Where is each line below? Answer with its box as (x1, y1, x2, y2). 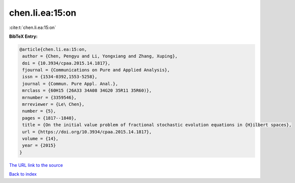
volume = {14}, (22, 136, 59, 141)
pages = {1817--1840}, (22, 115, 77, 121)
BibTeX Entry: (9, 33, 38, 39)
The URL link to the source (9, 162, 63, 168)
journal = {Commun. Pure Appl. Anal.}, (22, 81, 118, 86)
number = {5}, (22, 108, 56, 114)
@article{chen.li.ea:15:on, (19, 47, 87, 52)
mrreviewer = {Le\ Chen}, (22, 102, 85, 107)
